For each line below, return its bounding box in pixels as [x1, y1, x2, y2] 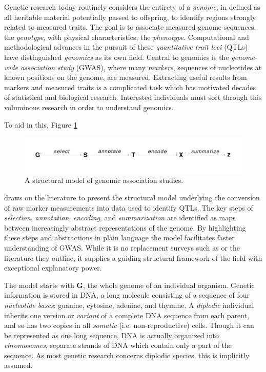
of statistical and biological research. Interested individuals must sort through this [4, 92, 262, 102]
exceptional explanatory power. [4, 262, 102, 273]
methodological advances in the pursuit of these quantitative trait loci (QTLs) [4, 42, 248, 52]
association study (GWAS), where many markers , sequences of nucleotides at [21, 61, 262, 72]
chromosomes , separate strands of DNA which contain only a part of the [4, 340, 232, 350]
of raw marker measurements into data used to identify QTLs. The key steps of [4, 202, 253, 213]
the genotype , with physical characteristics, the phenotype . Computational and [4, 31, 249, 42]
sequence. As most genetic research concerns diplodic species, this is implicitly [4, 349, 250, 360]
